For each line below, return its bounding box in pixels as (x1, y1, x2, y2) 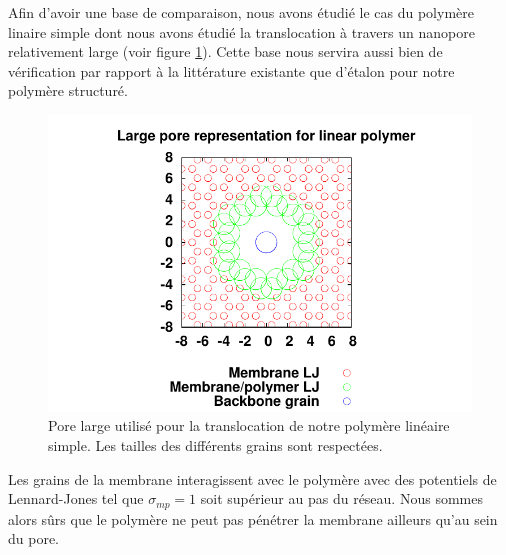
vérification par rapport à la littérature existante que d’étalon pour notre (8, 60, 455, 81)
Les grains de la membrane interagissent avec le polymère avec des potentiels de (8, 468, 497, 489)
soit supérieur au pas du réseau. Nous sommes (200, 488, 483, 509)
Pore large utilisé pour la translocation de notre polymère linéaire (48, 415, 450, 436)
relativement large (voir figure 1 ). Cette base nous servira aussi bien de (8, 41, 443, 62)
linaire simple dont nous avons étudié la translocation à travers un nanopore (8, 21, 475, 42)
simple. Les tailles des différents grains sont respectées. (48, 434, 383, 455)
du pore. (8, 528, 60, 549)
